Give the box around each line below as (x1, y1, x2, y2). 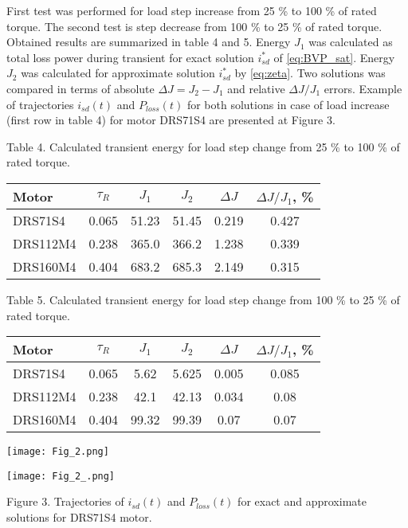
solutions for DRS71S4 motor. (6, 509, 152, 526)
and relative (227, 80, 285, 96)
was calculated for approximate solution (21, 65, 215, 81)
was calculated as (308, 33, 393, 50)
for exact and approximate (237, 493, 367, 510)
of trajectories (6, 96, 74, 112)
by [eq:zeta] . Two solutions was (234, 65, 386, 81)
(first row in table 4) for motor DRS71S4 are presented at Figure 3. (6, 111, 335, 128)
